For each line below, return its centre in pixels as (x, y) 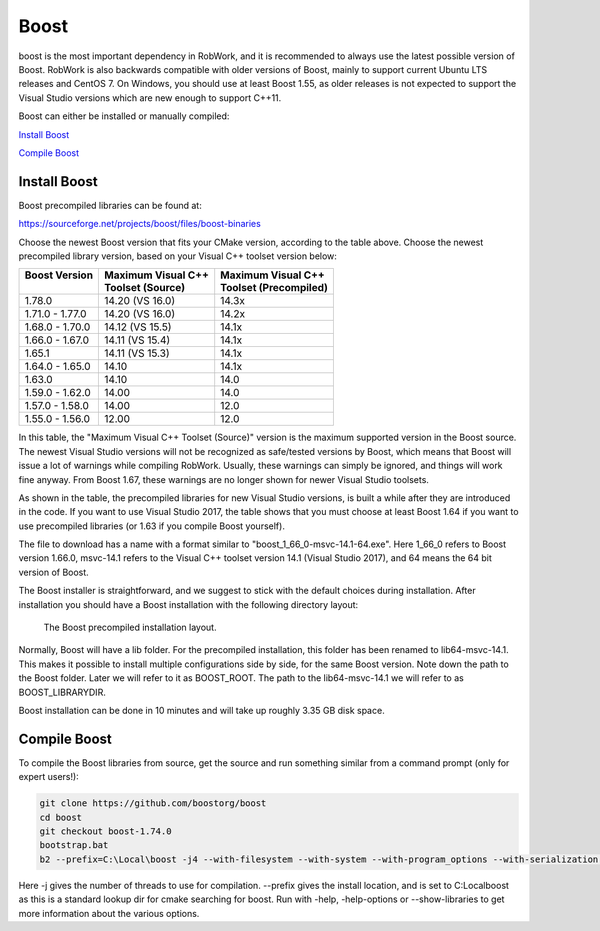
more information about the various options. (109, 913)
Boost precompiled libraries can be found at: (110, 205)
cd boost (61, 817)
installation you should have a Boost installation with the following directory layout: (188, 604)
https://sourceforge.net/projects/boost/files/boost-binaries (140, 224)
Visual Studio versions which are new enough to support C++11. (150, 97)
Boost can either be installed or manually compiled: (124, 116)
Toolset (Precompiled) (274, 288)
